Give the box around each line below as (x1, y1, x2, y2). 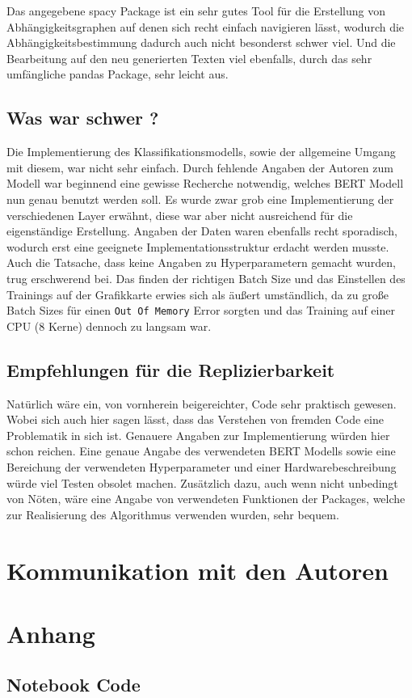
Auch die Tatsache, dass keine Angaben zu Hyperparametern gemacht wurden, (6, 254, 396, 271)
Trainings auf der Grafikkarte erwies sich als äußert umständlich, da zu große (6, 286, 389, 302)
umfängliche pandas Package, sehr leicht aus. (6, 66, 229, 82)
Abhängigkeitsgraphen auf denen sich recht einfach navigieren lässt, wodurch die (6, 18, 405, 35)
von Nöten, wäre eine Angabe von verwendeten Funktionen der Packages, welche (6, 490, 406, 507)
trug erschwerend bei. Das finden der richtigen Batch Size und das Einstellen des (6, 269, 406, 286)
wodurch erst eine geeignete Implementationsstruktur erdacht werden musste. (6, 238, 389, 255)
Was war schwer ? (6, 105, 159, 130)
